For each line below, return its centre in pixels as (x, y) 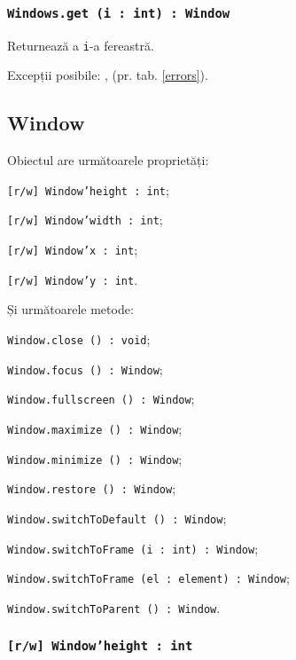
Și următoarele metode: (70, 309)
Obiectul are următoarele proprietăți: (108, 160)
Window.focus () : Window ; (85, 369)
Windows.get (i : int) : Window (119, 13)
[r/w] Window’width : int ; (85, 220)
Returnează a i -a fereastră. (81, 45)
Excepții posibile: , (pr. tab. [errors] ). (108, 75)
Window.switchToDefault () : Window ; (117, 518)
